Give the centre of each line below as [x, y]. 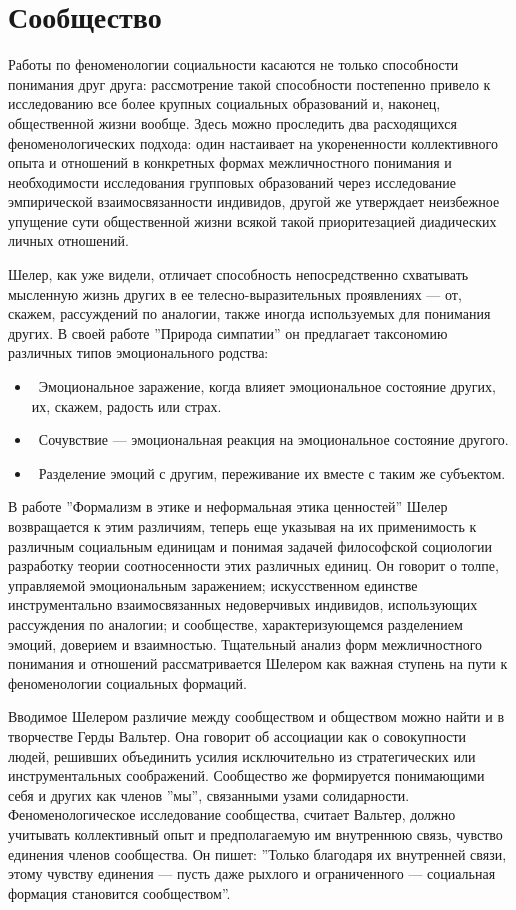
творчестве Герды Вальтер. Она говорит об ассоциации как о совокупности [237, 735]
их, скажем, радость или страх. [126, 405]
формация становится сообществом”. [119, 892]
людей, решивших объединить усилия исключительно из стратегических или [242, 755]
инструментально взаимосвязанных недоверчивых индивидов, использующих [243, 604]
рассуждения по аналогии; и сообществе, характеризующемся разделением [235, 623]
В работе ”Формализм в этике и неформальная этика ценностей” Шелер [228, 506]
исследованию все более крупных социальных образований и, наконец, [224, 103]
